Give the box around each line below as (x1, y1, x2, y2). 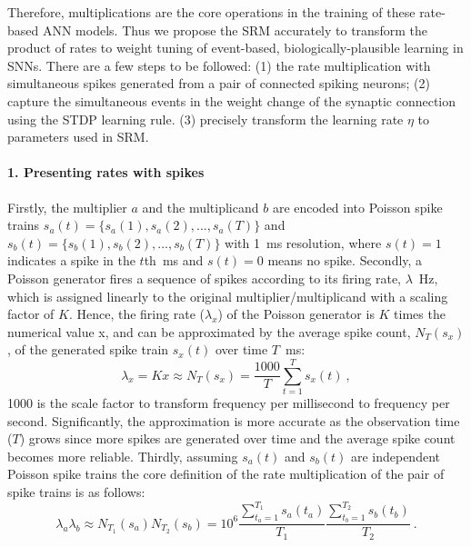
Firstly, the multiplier (7, 197, 127, 216)
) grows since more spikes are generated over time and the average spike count (19, 429, 456, 448)
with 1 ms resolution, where (225, 233, 382, 252)
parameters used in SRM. (7, 127, 149, 146)
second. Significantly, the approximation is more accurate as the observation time (7, 411, 460, 430)
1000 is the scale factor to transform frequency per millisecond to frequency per (7, 393, 450, 413)
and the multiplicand (142, 197, 259, 216)
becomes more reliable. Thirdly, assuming (7, 446, 238, 465)
